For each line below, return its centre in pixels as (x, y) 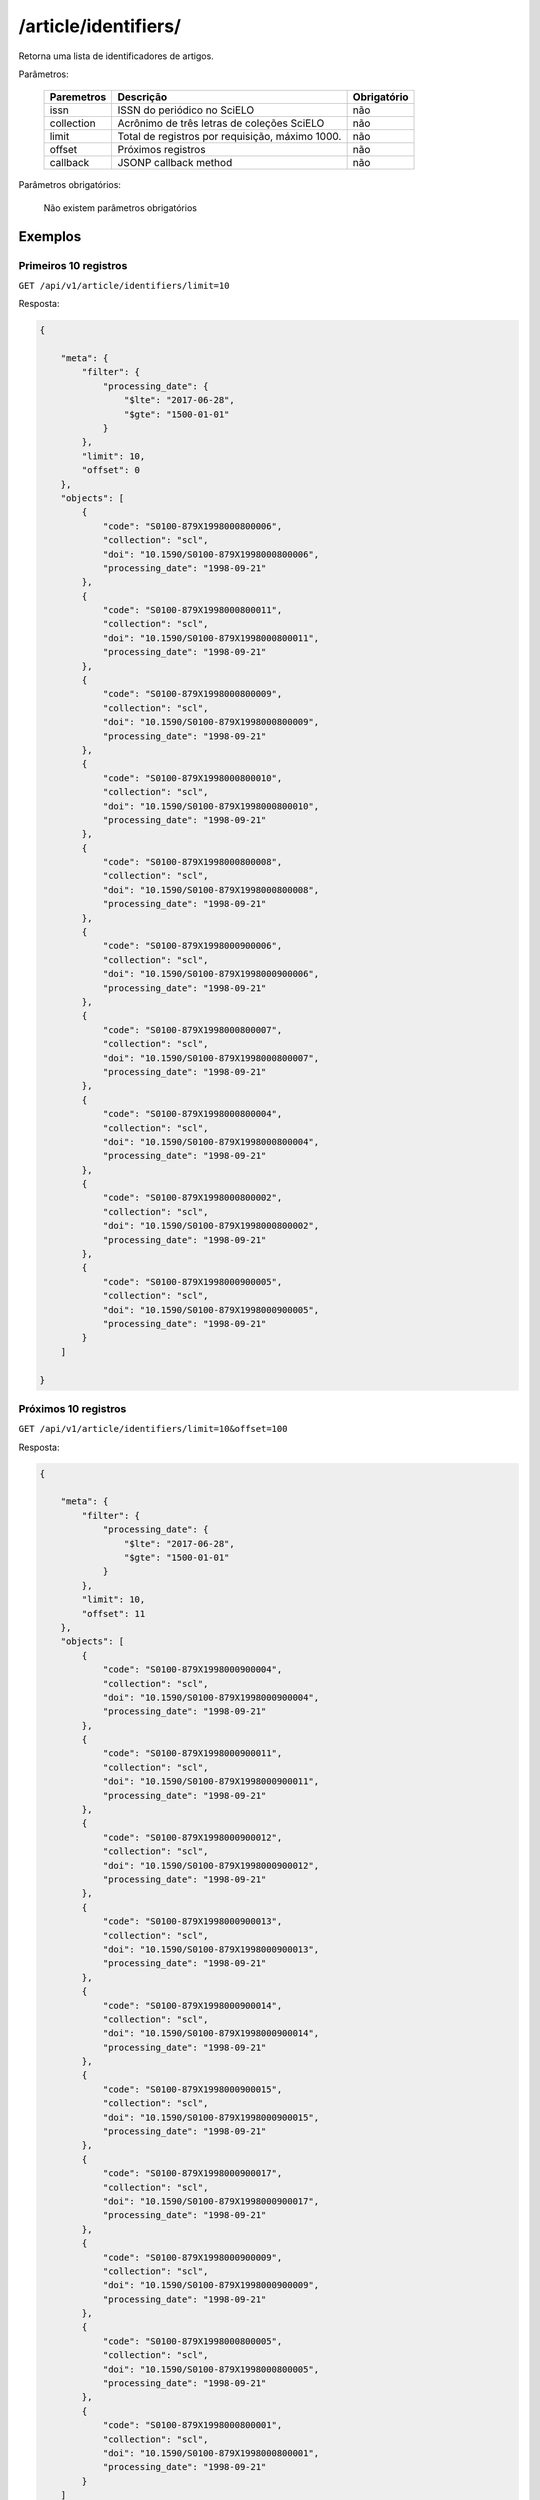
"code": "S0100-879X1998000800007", (192, 1029)
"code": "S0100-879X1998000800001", (192, 2425)
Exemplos (50, 236)
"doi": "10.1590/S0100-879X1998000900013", (211, 1949)
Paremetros (78, 97)
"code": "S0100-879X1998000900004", (192, 1669)
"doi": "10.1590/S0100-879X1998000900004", (211, 1697)
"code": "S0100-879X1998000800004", (192, 1114)
